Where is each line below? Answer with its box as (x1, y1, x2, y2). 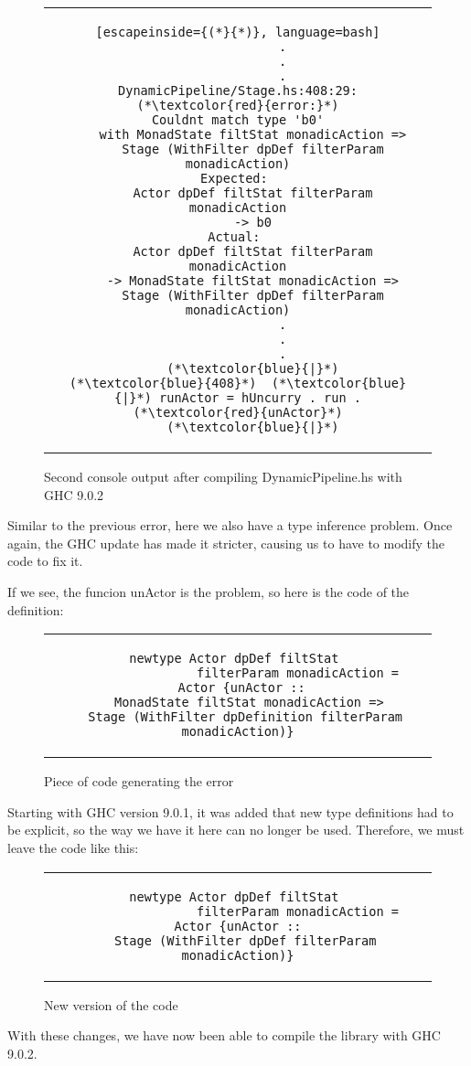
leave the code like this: (7, 837, 139, 857)
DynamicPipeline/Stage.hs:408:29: (118, 83, 358, 98)
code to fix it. (7, 551, 83, 570)
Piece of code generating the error (44, 772, 234, 791)
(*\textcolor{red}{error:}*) (136, 98, 339, 112)
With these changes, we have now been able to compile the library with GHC (7, 1026, 441, 1045)
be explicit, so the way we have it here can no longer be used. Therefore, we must (7, 820, 465, 839)
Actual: (208, 229, 261, 244)
